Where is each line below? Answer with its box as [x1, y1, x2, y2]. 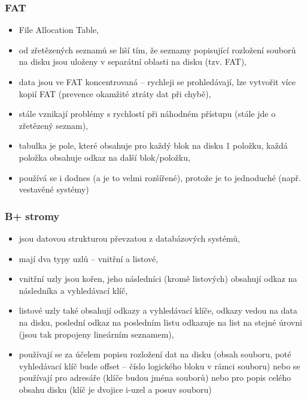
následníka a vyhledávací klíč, [19, 284, 128, 296]
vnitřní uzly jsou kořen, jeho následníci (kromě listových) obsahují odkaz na [19, 272, 297, 285]
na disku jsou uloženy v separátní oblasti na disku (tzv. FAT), [19, 55, 247, 68]
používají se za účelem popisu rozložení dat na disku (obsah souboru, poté [19, 348, 291, 360]
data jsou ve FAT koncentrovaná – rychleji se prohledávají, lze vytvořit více [19, 76, 296, 88]
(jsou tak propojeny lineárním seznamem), [19, 327, 174, 340]
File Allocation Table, [19, 23, 99, 36]
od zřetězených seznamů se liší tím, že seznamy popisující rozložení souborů [19, 43, 296, 56]
